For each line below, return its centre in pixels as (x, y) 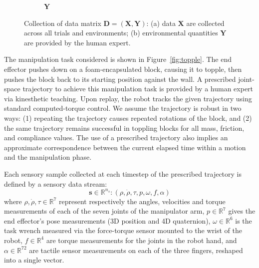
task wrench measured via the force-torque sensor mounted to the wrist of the (123, 230)
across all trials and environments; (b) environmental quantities (121, 33)
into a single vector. (34, 260)
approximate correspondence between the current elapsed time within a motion (125, 147)
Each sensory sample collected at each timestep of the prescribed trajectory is (123, 173)
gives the (242, 211)
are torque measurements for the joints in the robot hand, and (141, 240)
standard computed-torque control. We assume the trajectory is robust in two (123, 108)
